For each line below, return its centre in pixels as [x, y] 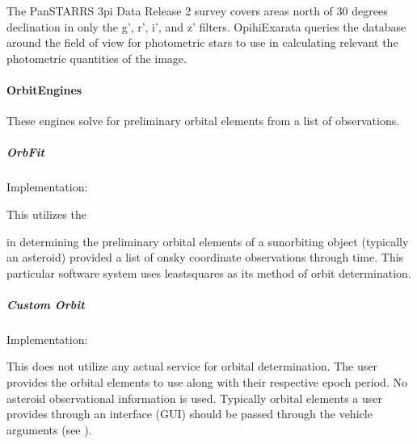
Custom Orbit [46, 304]
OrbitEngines [44, 89]
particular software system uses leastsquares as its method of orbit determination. [209, 272]
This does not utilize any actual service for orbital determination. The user [192, 366]
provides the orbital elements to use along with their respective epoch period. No [207, 382]
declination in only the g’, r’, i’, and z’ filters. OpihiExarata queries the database [206, 26]
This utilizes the [46, 214]
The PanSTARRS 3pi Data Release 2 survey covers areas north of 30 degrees [197, 10]
